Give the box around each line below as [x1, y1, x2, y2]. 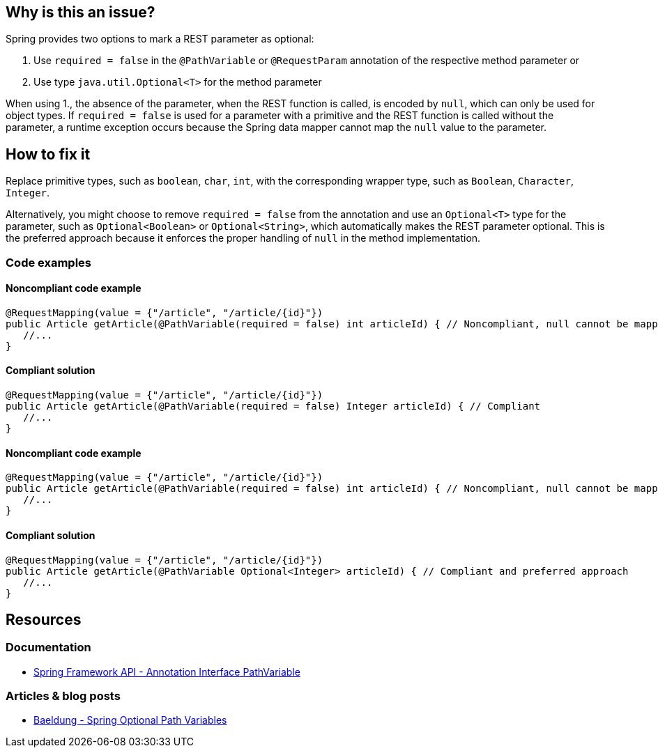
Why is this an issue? [6, 3, 155, 21]
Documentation [6, 640, 91, 655]
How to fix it [6, 145, 91, 163]
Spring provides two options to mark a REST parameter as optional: [6, 33, 314, 45]
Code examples [6, 255, 92, 270]
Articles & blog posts [6, 689, 121, 704]
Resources [6, 610, 82, 628]
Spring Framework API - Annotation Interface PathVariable [33, 665, 300, 678]
